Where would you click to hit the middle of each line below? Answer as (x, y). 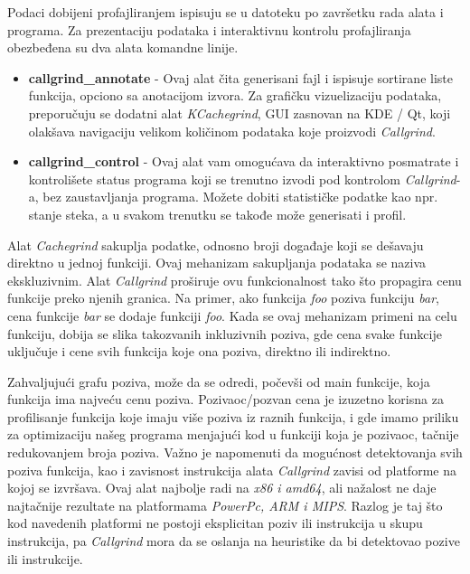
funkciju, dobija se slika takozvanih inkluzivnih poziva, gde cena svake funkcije (225, 333)
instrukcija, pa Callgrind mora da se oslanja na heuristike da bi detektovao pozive (234, 541)
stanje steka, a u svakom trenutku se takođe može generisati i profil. (217, 214)
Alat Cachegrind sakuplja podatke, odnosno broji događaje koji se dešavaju (216, 245)
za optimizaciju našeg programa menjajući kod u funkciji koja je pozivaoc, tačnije (233, 434)
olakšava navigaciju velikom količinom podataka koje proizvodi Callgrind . (232, 131)
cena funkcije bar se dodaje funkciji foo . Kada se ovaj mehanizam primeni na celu (232, 315)
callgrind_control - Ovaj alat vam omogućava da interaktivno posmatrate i (244, 161)
